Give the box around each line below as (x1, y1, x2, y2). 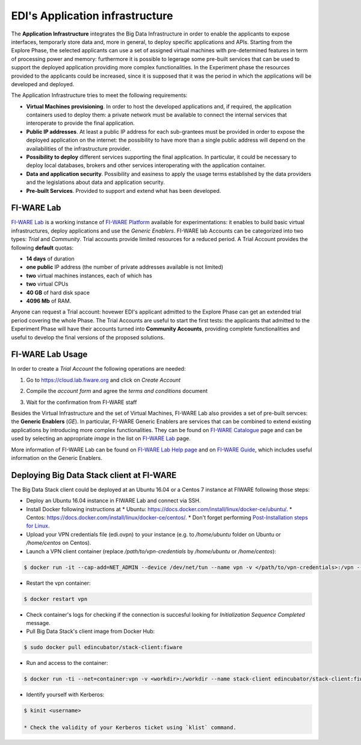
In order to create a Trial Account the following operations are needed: (11, 365, 186, 372)
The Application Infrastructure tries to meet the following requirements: (11, 92, 188, 99)
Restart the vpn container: (26, 579, 91, 586)
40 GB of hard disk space (26, 289, 90, 296)
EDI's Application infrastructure (11, 9, 173, 22)
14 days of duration (26, 255, 75, 262)
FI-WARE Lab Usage (11, 350, 88, 360)
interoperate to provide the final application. (26, 119, 135, 127)
